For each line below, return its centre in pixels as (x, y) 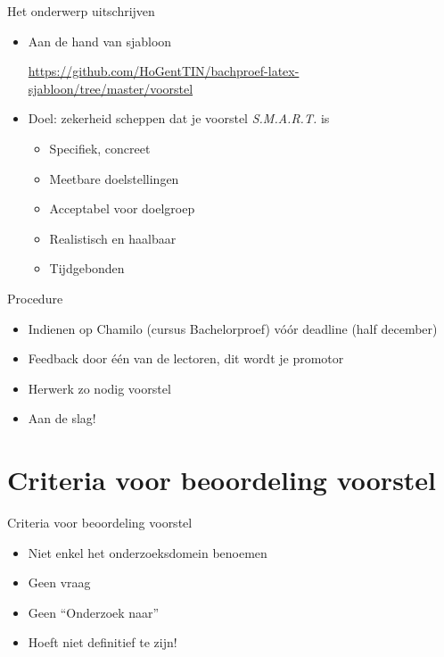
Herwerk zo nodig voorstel (99, 388)
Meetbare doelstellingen (114, 178)
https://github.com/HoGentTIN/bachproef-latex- (164, 71)
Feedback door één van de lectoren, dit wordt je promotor (186, 358)
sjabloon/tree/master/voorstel (111, 88)
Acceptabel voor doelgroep (122, 208)
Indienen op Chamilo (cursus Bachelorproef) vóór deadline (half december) (233, 328)
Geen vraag (59, 582)
